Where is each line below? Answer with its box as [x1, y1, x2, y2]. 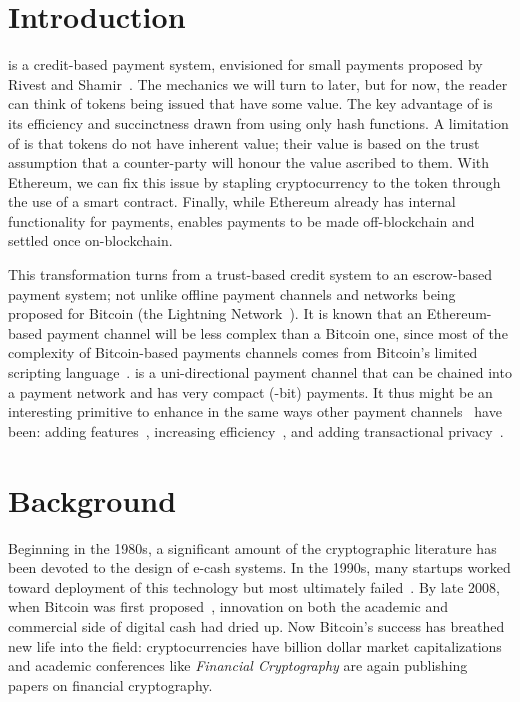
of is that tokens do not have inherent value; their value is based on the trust [8, 132, 480, 153]
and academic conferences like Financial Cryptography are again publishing [8, 655, 468, 676]
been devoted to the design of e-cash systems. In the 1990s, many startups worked [8, 557, 511, 578]
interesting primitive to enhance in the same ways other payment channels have [8, 401, 502, 422]
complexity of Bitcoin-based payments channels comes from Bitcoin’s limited [8, 342, 478, 363]
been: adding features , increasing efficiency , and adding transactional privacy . [8, 420, 504, 441]
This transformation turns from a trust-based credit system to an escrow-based [8, 264, 492, 285]
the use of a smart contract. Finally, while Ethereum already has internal [8, 191, 456, 212]
